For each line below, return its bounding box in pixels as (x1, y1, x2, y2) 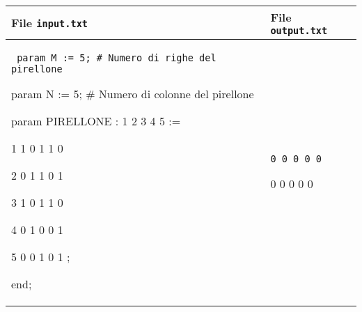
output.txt (270, 25, 328, 36)
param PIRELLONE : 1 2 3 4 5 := (11, 113, 181, 129)
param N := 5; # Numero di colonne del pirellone (11, 86, 254, 102)
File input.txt (11, 15, 88, 31)
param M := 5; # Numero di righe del (17, 52, 217, 63)
